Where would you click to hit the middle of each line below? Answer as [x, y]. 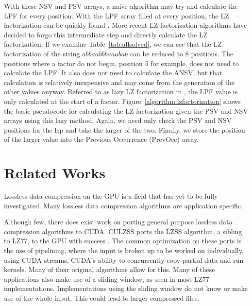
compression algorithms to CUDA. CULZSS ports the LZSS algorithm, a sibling [123, 231]
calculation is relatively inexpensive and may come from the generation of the [119, 82]
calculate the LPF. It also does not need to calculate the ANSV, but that [113, 73]
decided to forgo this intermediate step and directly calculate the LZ [106, 34]
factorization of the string [42, 53]
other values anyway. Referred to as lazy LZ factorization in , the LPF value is [121, 92]
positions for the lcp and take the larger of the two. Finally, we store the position [125, 129]
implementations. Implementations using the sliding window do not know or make [126, 288]
